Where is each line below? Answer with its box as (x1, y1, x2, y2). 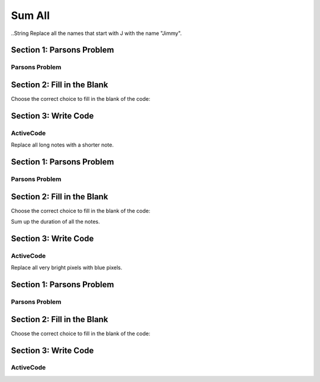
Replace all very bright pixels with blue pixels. (11, 264, 123, 271)
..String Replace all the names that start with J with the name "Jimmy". (11, 30, 182, 37)
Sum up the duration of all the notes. (11, 218, 100, 225)
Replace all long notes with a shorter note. (11, 141, 114, 148)
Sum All (11, 9, 50, 22)
